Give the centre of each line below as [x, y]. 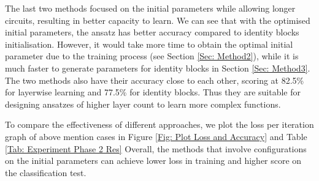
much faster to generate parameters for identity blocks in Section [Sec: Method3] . [158, 68]
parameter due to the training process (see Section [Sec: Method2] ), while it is [152, 56]
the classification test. [46, 172]
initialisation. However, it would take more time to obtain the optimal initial [149, 44]
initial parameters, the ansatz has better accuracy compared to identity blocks [152, 32]
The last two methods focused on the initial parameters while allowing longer [150, 8]
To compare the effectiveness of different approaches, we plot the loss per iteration [159, 124]
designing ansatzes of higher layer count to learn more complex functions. [143, 104]
